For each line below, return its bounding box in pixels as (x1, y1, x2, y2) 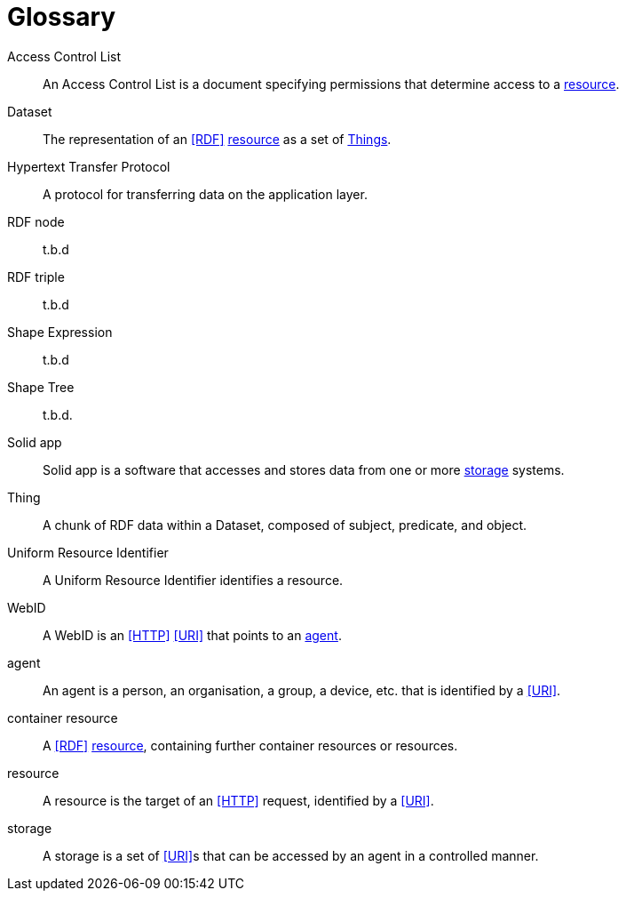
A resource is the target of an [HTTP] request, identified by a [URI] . (43, 792, 434, 808)
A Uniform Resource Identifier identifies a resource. (43, 572, 344, 588)
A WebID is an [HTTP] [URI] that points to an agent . (43, 627, 342, 643)
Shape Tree (7, 379, 75, 395)
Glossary (7, 2, 116, 32)
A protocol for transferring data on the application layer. (43, 186, 368, 202)
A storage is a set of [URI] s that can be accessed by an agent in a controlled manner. (43, 847, 539, 863)
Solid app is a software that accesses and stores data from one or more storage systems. (43, 461, 565, 477)
